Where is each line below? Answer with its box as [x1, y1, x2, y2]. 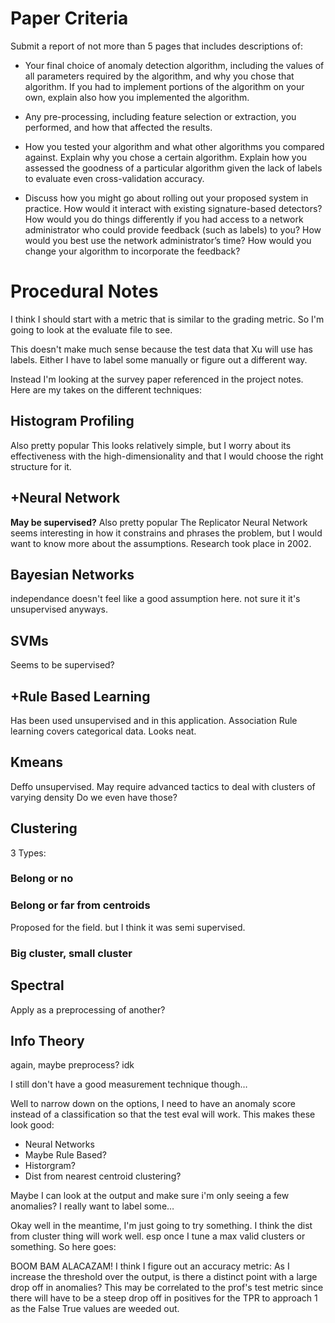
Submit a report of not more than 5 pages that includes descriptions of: [10, 40, 303, 52]
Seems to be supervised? [10, 659, 115, 671]
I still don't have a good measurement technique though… [10, 1078, 248, 1091]
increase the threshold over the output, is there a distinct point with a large [10, 1271, 318, 1283]
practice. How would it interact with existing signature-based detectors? [24, 202, 323, 214]
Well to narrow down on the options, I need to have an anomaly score [10, 1098, 297, 1110]
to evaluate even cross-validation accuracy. [24, 172, 205, 184]
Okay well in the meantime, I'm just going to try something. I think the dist [10, 1220, 313, 1232]
